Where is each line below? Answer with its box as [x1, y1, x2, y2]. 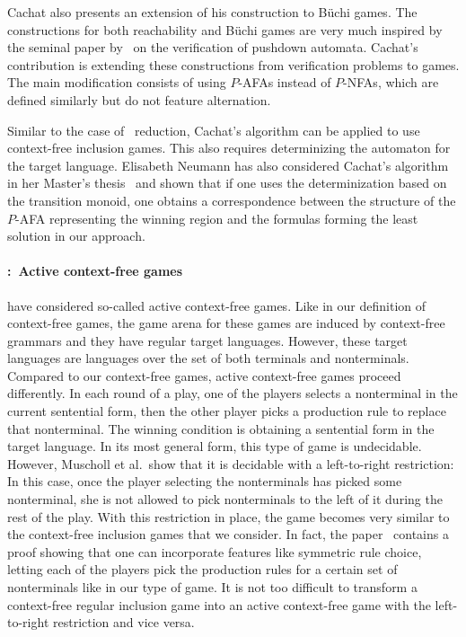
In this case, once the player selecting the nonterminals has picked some [7, 472, 402, 491]
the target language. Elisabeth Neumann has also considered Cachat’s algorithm [7, 155, 449, 174]
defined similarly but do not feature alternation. [7, 90, 271, 109]
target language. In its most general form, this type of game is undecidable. [7, 437, 422, 456]
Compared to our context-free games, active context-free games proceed [7, 366, 401, 385]
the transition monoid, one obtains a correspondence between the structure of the [7, 190, 456, 209]
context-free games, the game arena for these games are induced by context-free [7, 314, 445, 332]
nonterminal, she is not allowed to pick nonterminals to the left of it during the [7, 490, 443, 509]
